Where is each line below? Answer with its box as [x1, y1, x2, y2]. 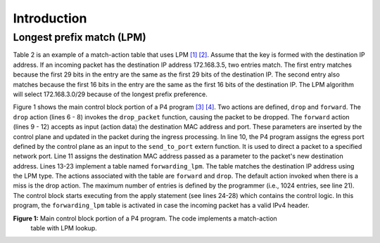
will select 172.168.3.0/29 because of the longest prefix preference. [13, 90, 208, 98]
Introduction [13, 11, 87, 26]
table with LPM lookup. [30, 224, 98, 232]
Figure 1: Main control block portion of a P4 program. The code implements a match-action [13, 214, 277, 223]
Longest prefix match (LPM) [13, 31, 147, 44]
